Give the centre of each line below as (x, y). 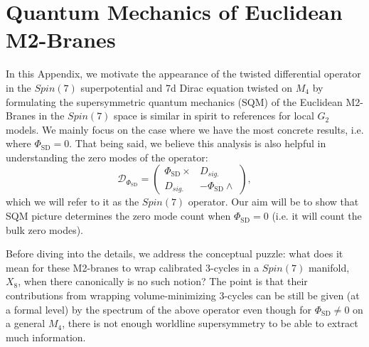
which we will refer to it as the (73, 202)
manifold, (329, 267)
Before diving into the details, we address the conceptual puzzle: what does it (175, 253)
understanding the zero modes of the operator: (107, 157)
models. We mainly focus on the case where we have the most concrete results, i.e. (185, 129)
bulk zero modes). (45, 229)
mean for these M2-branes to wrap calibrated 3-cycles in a (133, 267)
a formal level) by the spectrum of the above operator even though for (159, 309)
